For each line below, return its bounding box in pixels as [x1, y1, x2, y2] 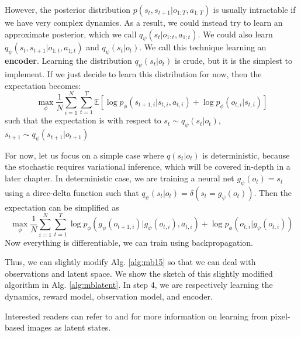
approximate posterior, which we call [5, 27, 137, 40]
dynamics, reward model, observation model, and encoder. [5, 290, 213, 302]
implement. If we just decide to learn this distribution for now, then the [5, 67, 262, 80]
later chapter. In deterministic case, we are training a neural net [5, 172, 234, 184]
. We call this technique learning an [139, 41, 267, 53]
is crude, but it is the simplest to [175, 54, 293, 67]
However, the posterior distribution [5, 4, 130, 15]
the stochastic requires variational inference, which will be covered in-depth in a [5, 160, 290, 173]
